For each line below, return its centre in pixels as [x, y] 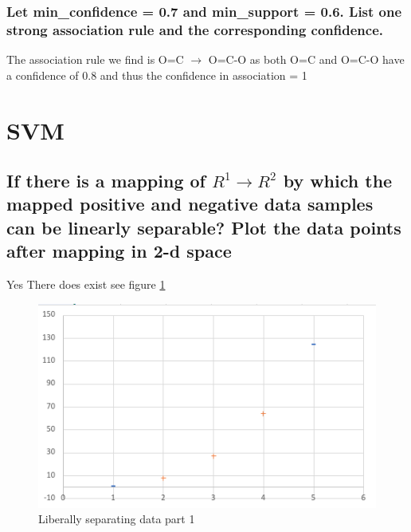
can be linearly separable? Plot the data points [204, 227]
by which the [338, 181]
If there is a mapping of [106, 181]
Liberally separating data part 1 [117, 519]
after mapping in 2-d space [119, 251]
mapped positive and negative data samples [190, 204]
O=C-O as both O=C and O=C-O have [306, 59]
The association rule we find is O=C [95, 59]
